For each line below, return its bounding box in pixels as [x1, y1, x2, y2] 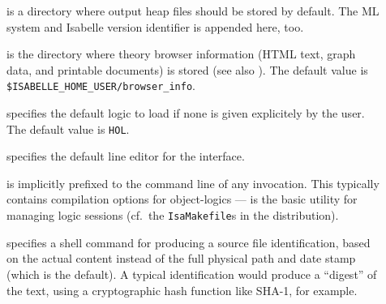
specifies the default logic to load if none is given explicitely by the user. [6, 105, 365, 122]
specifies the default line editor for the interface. [6, 148, 245, 165]
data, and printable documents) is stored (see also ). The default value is [6, 61, 368, 78]
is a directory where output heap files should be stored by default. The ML [6, 2, 380, 19]
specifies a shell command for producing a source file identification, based [6, 233, 371, 250]
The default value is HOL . [6, 120, 130, 137]
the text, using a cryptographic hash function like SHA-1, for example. [6, 281, 358, 298]
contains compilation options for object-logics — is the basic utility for [6, 191, 358, 208]
